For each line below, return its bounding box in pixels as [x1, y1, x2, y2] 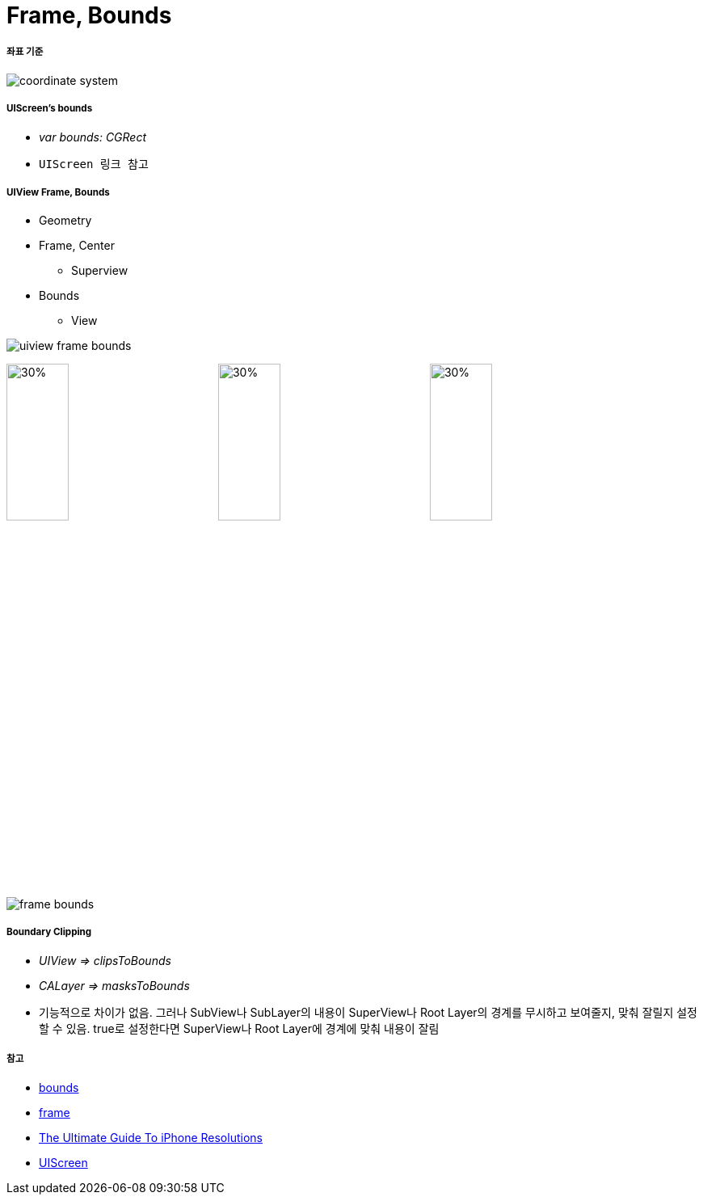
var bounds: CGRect [39, 129, 146, 144]
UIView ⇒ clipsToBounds [39, 953, 171, 967]
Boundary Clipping [6, 926, 92, 938]
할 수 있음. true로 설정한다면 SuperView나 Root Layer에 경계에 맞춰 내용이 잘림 [39, 1021, 440, 1035]
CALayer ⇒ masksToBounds [39, 978, 190, 992]
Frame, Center [39, 238, 115, 253]
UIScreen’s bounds [6, 103, 93, 115]
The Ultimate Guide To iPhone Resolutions [39, 1130, 263, 1144]
